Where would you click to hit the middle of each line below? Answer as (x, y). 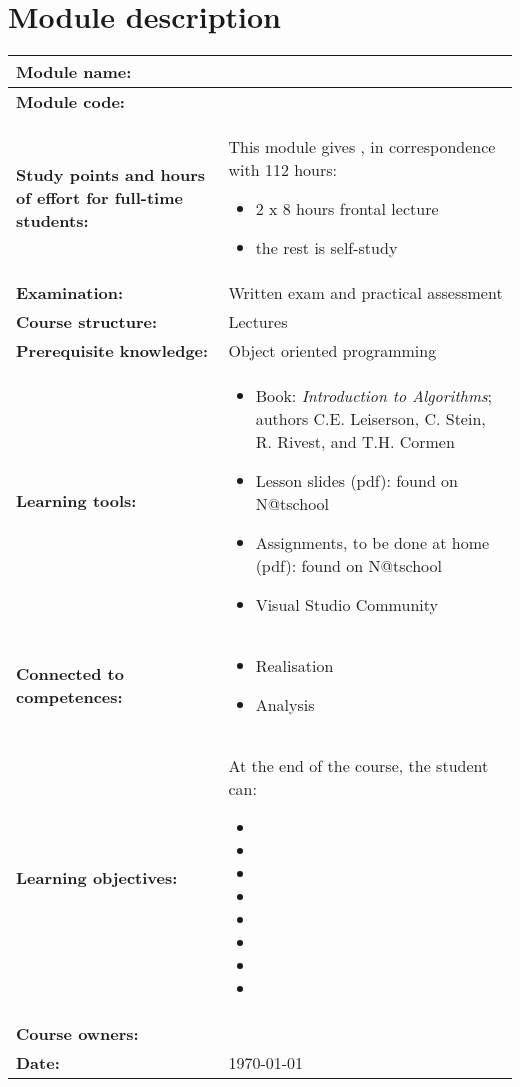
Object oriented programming (332, 351)
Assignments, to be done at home (372, 543)
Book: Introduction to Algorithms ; (374, 396)
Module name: (74, 72)
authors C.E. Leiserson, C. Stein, (370, 419)
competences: (69, 697)
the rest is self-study (326, 248)
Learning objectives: (97, 877)
